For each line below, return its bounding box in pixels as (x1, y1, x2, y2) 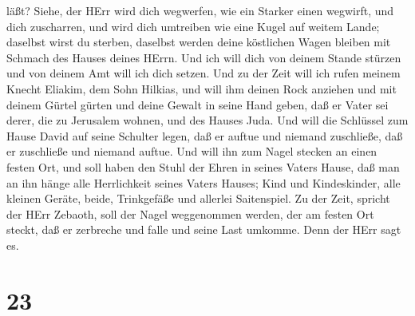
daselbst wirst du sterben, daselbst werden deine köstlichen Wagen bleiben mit (6, 34, 391, 50)
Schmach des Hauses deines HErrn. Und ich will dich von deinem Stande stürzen (6, 49, 401, 65)
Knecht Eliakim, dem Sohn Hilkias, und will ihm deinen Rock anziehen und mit (6, 80, 397, 97)
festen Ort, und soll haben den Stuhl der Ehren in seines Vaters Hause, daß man (6, 158, 400, 175)
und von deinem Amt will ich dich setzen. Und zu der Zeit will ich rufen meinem (6, 65, 401, 81)
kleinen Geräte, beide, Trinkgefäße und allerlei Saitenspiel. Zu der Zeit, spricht (6, 190, 390, 207)
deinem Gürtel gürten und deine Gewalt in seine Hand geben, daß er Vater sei (6, 96, 389, 113)
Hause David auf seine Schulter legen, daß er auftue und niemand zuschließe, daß (6, 127, 403, 144)
